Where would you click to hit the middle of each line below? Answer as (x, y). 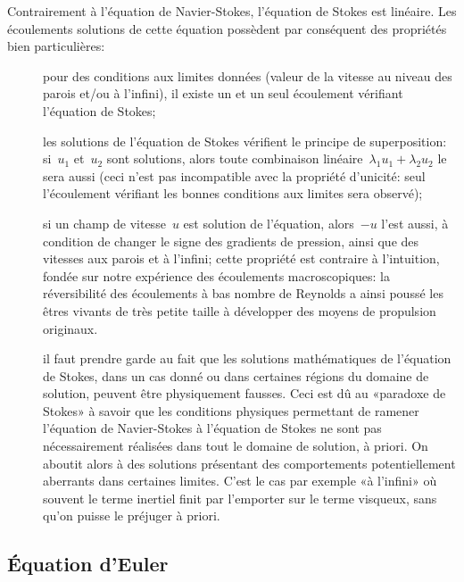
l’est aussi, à (415, 223)
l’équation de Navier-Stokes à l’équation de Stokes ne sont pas (212, 428)
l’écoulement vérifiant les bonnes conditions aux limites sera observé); (233, 193)
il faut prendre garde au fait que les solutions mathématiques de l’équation (247, 358)
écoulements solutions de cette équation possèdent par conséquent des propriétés (227, 28)
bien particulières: (56, 46)
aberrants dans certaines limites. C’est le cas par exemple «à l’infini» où (240, 481)
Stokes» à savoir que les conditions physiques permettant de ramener (231, 410)
